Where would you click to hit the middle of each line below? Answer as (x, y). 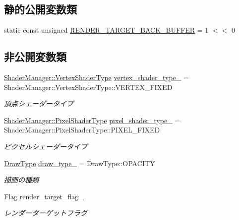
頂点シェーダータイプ (39, 104)
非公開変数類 (35, 57)
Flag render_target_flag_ (44, 196)
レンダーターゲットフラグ (46, 213)
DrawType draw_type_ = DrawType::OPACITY (80, 163)
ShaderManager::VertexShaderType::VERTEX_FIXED (88, 87)
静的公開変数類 (40, 9)
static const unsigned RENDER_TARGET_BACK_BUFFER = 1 (106, 30)
